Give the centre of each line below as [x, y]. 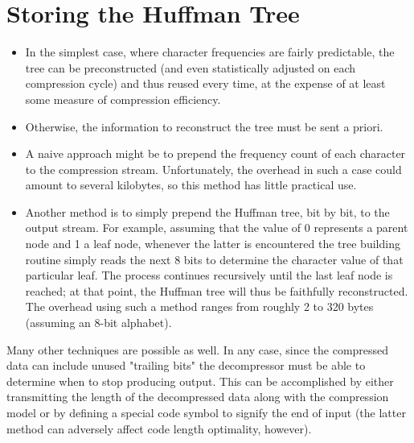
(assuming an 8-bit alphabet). [98, 323]
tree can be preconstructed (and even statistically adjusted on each [191, 67]
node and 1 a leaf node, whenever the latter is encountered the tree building [213, 244]
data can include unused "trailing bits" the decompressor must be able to [186, 365]
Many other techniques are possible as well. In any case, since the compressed [198, 349]
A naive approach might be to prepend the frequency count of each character [215, 153]
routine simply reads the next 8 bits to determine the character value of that [214, 259]
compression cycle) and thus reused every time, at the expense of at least [205, 83]
